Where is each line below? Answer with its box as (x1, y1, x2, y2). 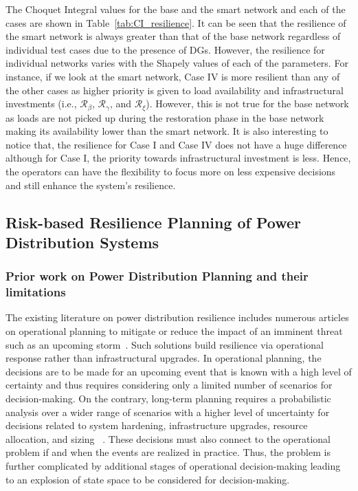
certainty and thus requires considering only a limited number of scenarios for (5, 378, 333, 392)
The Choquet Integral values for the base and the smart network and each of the (5, 2, 346, 16)
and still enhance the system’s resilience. (5, 177, 176, 192)
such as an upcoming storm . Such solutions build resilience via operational (5, 337, 324, 351)
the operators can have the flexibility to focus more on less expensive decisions (5, 164, 336, 178)
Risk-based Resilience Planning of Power (5, 211, 302, 232)
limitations (5, 283, 66, 301)
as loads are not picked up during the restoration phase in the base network (5, 110, 324, 124)
